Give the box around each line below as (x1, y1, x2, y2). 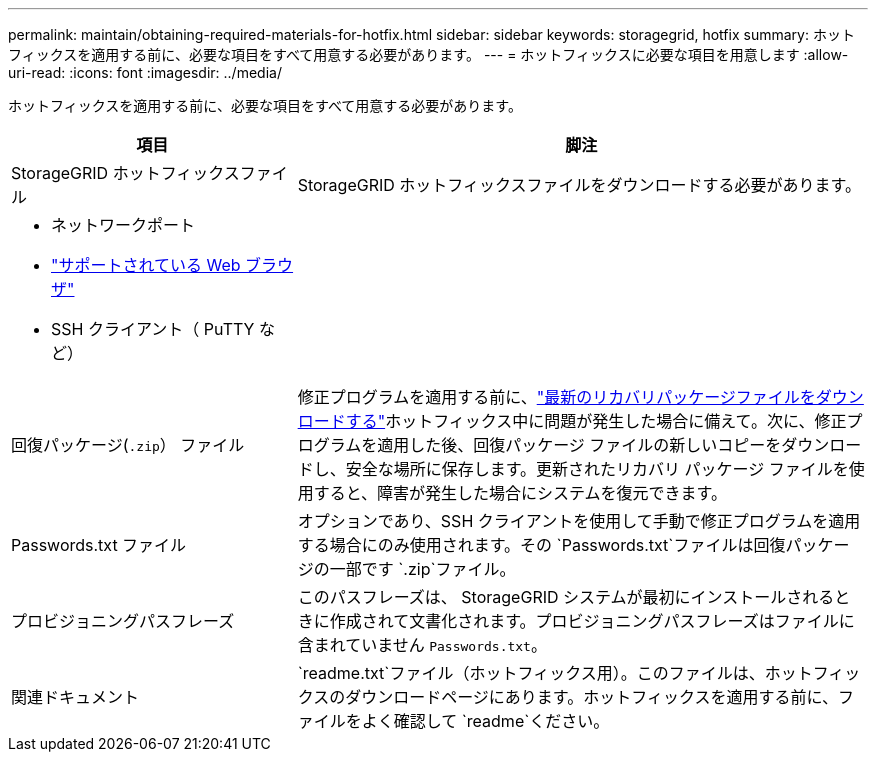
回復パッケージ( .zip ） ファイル (11, 435, 245, 455)
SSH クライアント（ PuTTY (51, 319, 255, 339)
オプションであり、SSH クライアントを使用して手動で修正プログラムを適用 (297, 511, 861, 531)
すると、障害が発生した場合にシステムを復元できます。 (313, 483, 727, 503)
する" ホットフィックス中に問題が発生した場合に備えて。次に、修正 (345, 411, 847, 431)
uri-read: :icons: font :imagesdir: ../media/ (8, 64, 282, 81)
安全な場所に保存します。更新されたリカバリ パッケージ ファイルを (345, 459, 849, 479)
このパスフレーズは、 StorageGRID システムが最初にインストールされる (297, 587, 835, 607)
